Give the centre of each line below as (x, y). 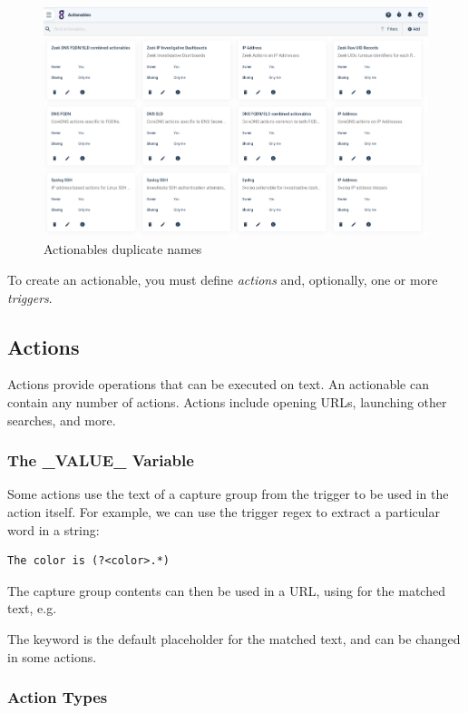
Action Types (58, 697)
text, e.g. (32, 608)
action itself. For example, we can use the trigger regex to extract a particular (224, 511)
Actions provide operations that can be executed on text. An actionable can (218, 384)
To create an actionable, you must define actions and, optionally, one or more (223, 279)
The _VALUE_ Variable (101, 460)
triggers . (30, 297)
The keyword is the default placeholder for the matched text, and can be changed (234, 638)
